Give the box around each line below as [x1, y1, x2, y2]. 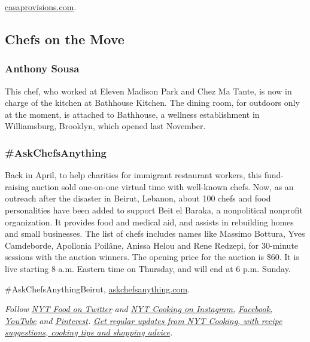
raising [5, 180, 29, 193]
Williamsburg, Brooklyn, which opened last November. [5, 120, 206, 132]
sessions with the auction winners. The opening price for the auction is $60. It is [5, 251, 299, 263]
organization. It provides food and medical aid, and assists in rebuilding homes [5, 215, 294, 228]
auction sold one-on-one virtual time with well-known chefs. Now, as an [32, 180, 294, 193]
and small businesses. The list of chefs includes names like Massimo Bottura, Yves [5, 227, 305, 240]
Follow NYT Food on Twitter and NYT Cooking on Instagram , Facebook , [5, 303, 273, 315]
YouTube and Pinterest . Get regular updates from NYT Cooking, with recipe [5, 314, 282, 326]
